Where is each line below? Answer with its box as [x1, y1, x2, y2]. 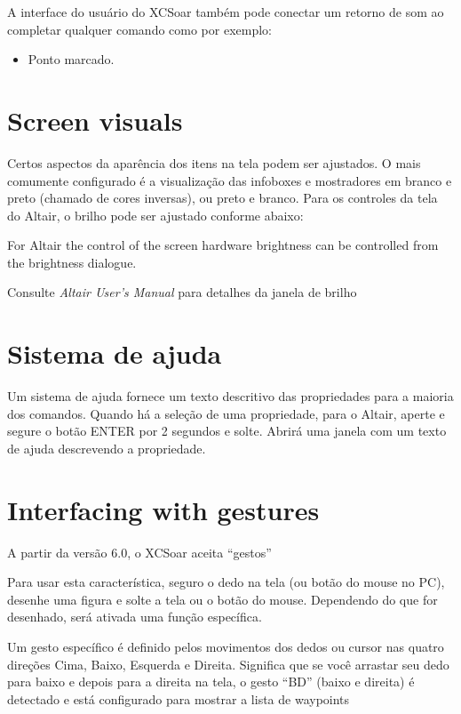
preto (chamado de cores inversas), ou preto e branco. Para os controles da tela [7, 189, 438, 207]
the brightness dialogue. [7, 253, 137, 271]
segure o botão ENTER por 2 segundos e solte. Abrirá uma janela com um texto [7, 421, 447, 440]
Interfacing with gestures [7, 491, 320, 527]
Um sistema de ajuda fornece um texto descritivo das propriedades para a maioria [7, 387, 454, 405]
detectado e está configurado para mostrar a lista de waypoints [7, 689, 350, 708]
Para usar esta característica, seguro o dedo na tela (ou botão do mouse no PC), [7, 573, 445, 591]
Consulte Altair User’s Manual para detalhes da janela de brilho [7, 283, 357, 301]
